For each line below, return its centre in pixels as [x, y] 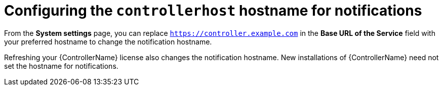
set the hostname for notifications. [61, 66]
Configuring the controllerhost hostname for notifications [213, 11]
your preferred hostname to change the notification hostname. [108, 41]
